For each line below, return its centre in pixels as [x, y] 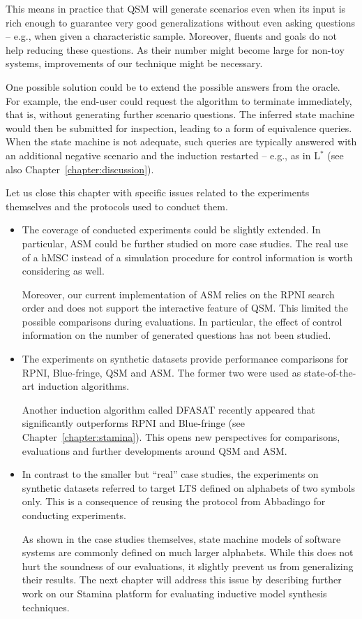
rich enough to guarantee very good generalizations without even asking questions [180, 22]
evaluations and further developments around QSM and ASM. [154, 450]
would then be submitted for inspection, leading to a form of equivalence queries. [179, 128]
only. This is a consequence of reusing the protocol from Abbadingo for [174, 501]
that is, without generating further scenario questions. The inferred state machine [180, 114]
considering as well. [63, 271]
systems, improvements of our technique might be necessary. [134, 63]
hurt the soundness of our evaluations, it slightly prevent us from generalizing [188, 566]
